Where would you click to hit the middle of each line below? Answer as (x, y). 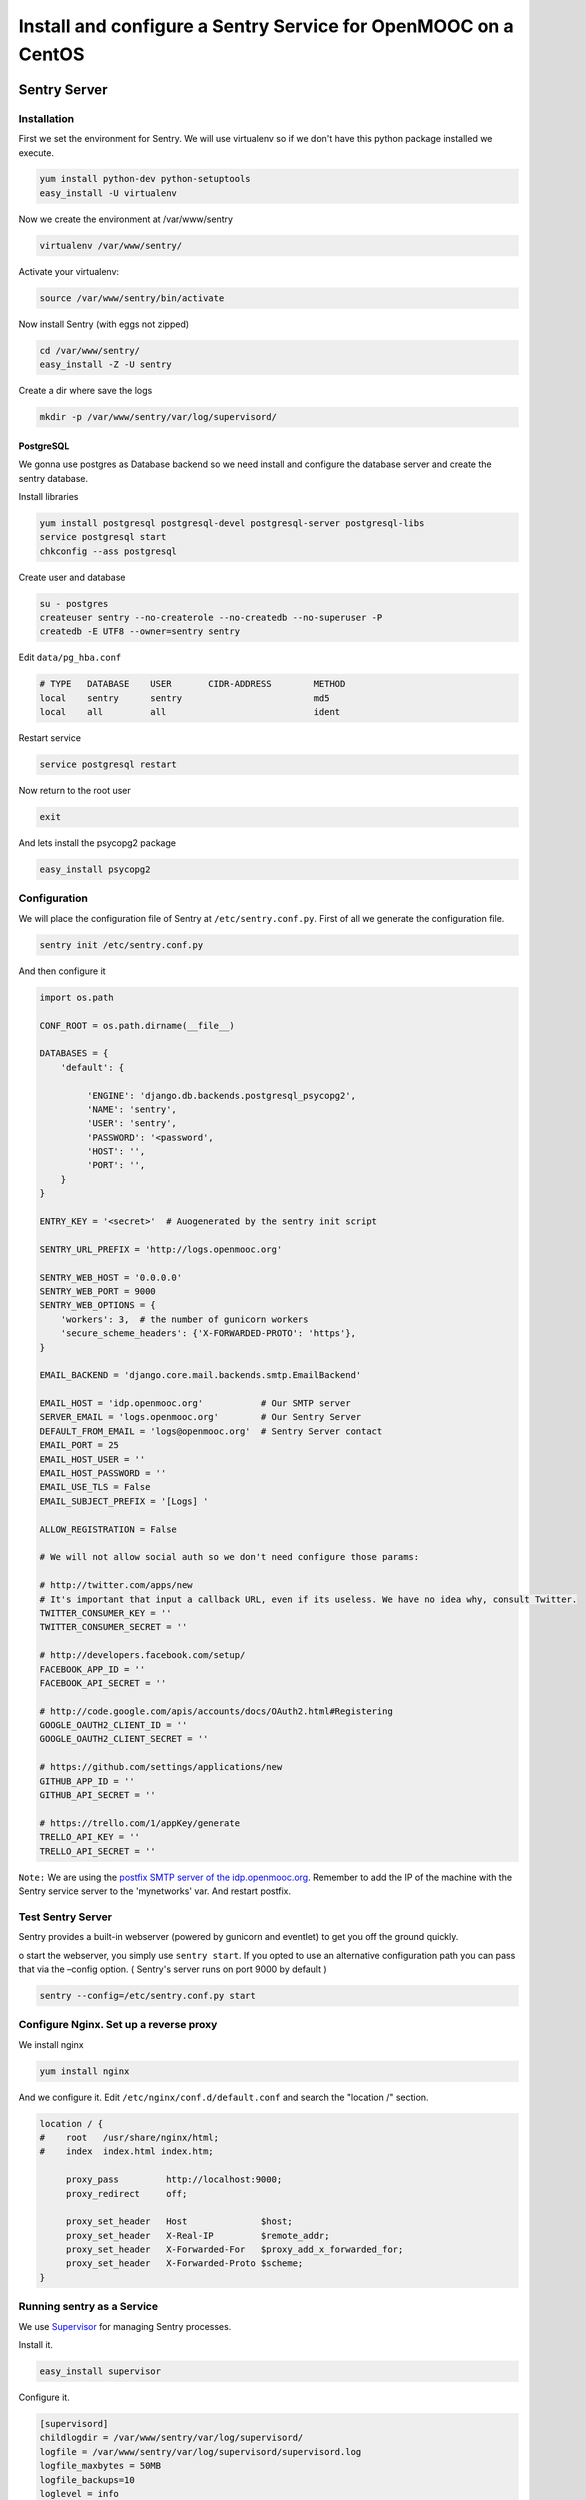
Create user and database (72, 577)
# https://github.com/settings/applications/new (161, 1767)
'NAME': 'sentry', (131, 1109)
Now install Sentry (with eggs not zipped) (104, 324)
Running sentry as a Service (88, 2307)
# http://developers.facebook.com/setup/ (142, 1655)
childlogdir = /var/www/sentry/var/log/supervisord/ (171, 2438)
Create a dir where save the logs (85, 391)
